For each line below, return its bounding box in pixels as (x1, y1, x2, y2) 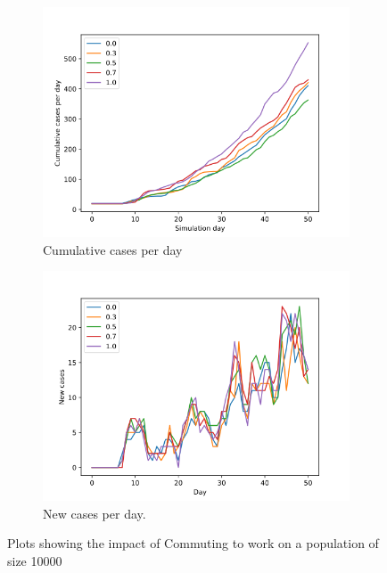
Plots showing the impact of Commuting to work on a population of (7, 534, 379, 553)
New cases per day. (43, 503, 146, 522)
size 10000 (7, 551, 62, 569)
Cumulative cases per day (43, 240, 183, 258)
